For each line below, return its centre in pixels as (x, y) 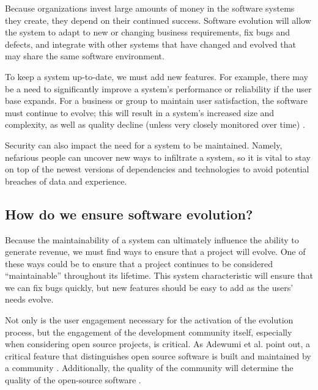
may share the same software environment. (85, 56)
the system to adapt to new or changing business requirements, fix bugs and (148, 32)
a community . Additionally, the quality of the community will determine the (149, 368)
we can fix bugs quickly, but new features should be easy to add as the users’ (149, 287)
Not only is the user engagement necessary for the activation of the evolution (149, 320)
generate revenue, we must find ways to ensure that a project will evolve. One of (155, 252)
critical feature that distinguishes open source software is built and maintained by (158, 355)
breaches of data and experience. (66, 181)
